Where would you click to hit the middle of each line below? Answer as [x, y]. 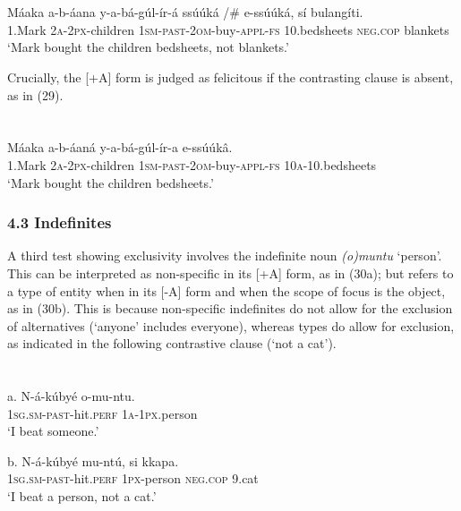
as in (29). [35, 94]
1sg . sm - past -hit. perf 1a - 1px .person [102, 413]
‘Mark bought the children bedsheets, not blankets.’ [148, 47]
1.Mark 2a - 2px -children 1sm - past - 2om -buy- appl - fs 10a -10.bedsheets [192, 164]
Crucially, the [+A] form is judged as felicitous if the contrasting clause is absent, [230, 77]
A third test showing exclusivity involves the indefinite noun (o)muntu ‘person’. [225, 255]
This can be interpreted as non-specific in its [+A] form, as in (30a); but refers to [230, 273]
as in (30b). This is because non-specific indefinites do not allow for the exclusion [230, 308]
